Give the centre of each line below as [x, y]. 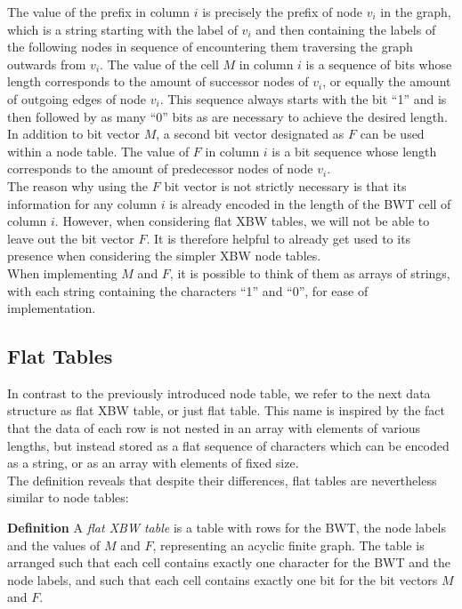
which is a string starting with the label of [122, 29]
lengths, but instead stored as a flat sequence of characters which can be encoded [228, 445]
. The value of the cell [159, 64]
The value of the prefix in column [98, 12]
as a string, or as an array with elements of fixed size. [153, 463]
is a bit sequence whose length [354, 151]
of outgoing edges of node [77, 98]
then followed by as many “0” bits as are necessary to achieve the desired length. [227, 116]
